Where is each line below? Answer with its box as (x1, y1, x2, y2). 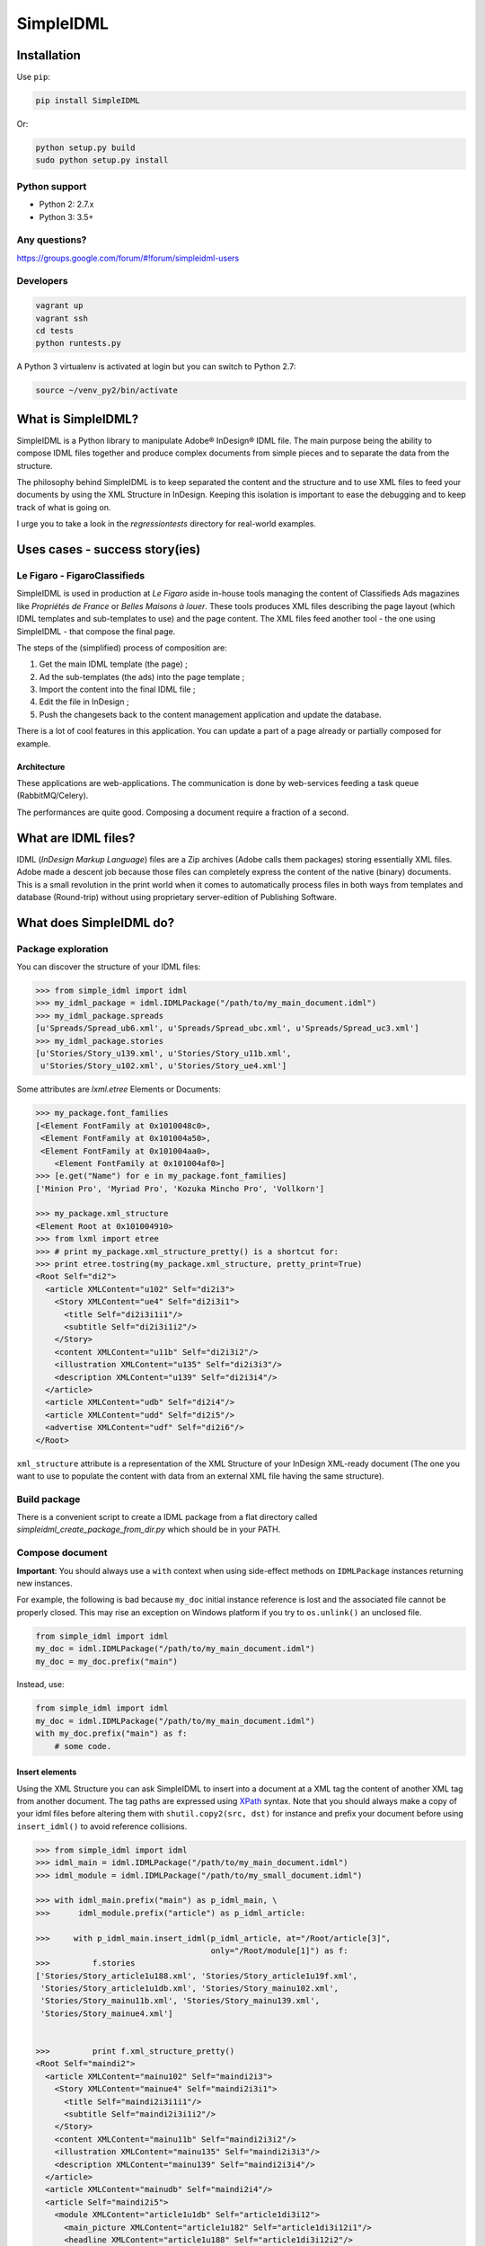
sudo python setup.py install (35, 155, 169, 165)
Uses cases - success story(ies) (16, 542, 201, 557)
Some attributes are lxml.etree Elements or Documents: (16, 1083, 222, 1095)
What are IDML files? (16, 830, 136, 845)
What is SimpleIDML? (16, 411, 139, 427)
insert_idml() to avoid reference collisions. (16, 1820, 188, 1832)
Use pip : (16, 72, 51, 83)
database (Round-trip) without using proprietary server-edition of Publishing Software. (16, 891, 337, 902)
